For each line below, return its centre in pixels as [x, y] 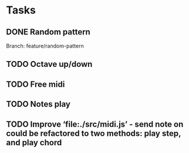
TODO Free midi [36, 84]
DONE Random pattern [48, 32]
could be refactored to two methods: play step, [94, 133]
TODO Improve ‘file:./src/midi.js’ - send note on [95, 124]
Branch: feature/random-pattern [45, 46]
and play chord [34, 142]
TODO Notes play [38, 104]
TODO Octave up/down [49, 64]
